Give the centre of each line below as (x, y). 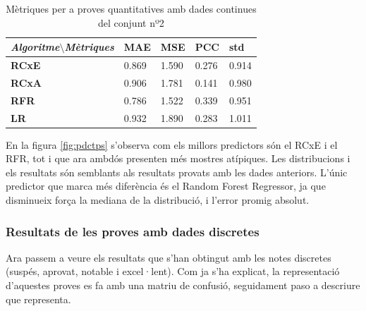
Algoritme (35, 47)
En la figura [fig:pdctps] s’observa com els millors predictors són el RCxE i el (172, 144)
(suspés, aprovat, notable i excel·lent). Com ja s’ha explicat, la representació (173, 271)
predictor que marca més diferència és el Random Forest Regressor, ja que (166, 186)
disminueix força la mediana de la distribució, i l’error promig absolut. (158, 200)
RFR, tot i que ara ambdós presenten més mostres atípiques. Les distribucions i (178, 158)
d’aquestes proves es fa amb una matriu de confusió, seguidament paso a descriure (183, 285)
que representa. (38, 299)
